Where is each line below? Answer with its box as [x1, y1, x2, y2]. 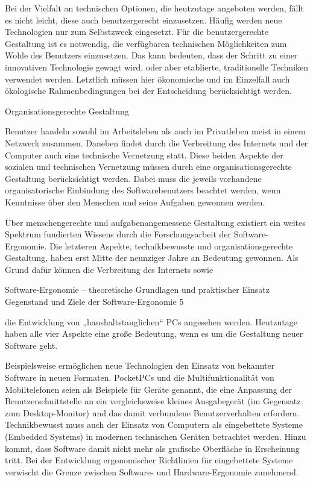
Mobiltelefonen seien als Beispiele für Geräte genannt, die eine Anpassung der [5, 383, 292, 395]
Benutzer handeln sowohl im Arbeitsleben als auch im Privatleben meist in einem [5, 125, 306, 137]
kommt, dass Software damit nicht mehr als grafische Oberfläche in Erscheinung [5, 442, 300, 454]
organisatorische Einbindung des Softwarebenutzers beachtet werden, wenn [5, 184, 281, 196]
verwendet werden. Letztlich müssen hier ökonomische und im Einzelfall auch [5, 72, 290, 85]
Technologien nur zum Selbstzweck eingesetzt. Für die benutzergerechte [5, 25, 268, 38]
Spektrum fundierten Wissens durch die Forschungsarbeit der [5, 228, 231, 240]
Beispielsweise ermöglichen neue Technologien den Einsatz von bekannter [5, 359, 275, 372]
